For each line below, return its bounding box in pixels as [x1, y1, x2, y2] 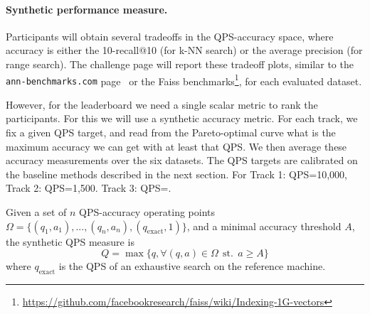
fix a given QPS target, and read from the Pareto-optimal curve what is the [6, 125, 336, 140]
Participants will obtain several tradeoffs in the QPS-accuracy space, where [6, 28, 334, 43]
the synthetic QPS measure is [6, 234, 134, 249]
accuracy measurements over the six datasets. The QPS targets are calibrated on [6, 153, 358, 168]
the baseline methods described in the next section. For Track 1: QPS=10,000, [6, 166, 347, 181]
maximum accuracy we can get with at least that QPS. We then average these [6, 139, 347, 153]
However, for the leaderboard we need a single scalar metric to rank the [6, 97, 318, 112]
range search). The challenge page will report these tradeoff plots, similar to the [6, 56, 354, 71]
